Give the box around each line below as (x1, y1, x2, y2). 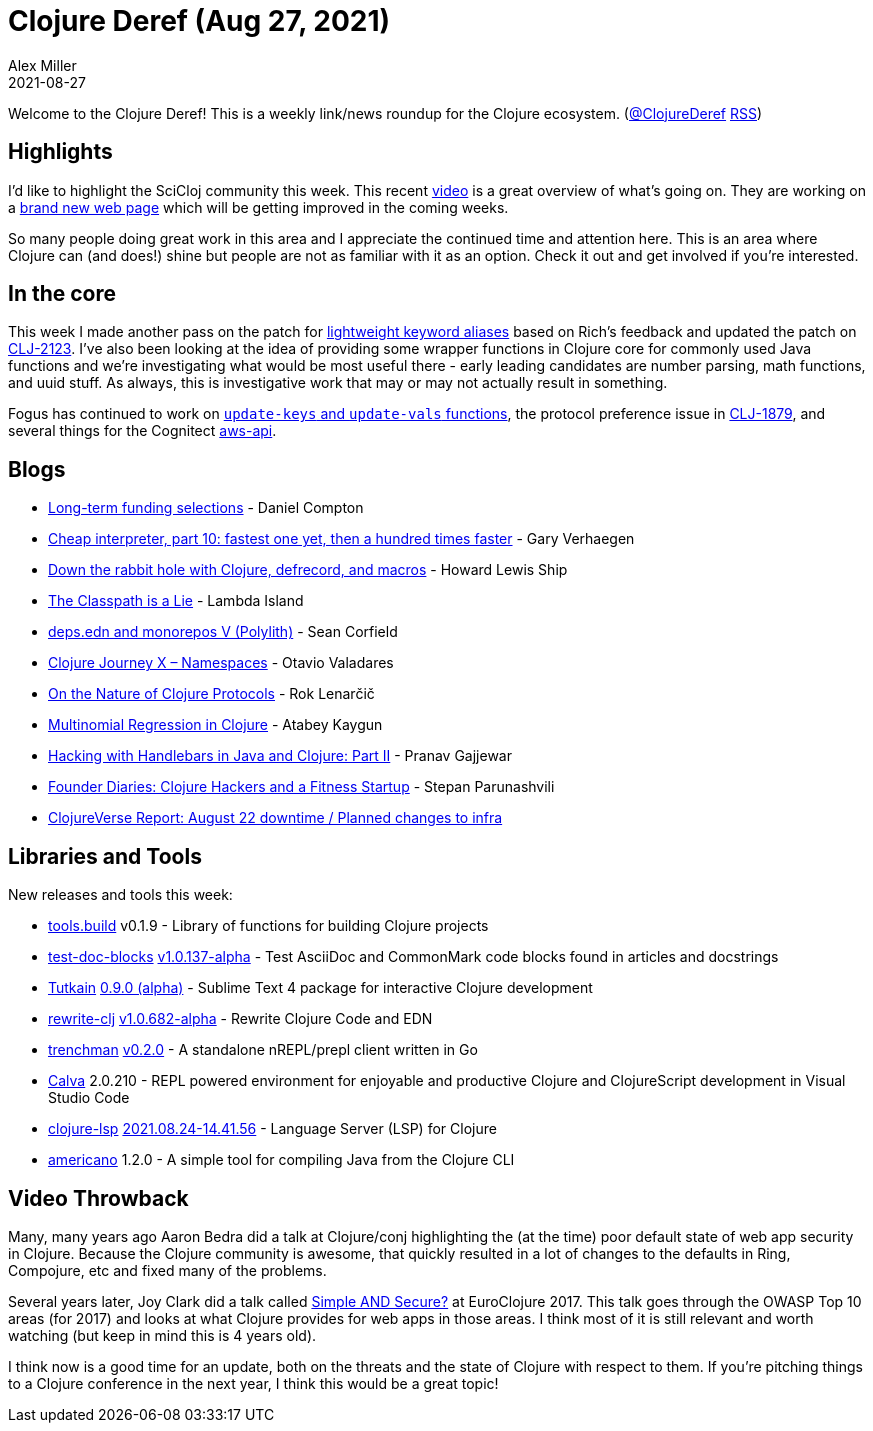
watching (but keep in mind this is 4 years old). (8, 1326, 317, 1344)
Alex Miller (8, 56, 77, 74)
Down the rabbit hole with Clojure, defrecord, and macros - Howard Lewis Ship (48, 561, 568, 579)
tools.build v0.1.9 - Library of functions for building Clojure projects (48, 917, 489, 935)
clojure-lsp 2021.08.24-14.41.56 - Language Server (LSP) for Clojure (48, 1120, 497, 1138)
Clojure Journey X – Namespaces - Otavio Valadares (48, 654, 394, 672)
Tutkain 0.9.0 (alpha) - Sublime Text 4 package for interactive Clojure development (48, 979, 593, 997)
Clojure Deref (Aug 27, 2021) (8, 4, 391, 38)
